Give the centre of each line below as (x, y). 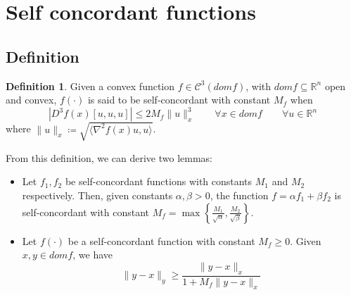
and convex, (31, 100)
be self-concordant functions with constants (159, 181)
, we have (93, 255)
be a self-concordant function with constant (161, 240)
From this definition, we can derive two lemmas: (109, 157)
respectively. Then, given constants (97, 195)
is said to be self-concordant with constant (179, 100)
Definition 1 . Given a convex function (90, 86)
